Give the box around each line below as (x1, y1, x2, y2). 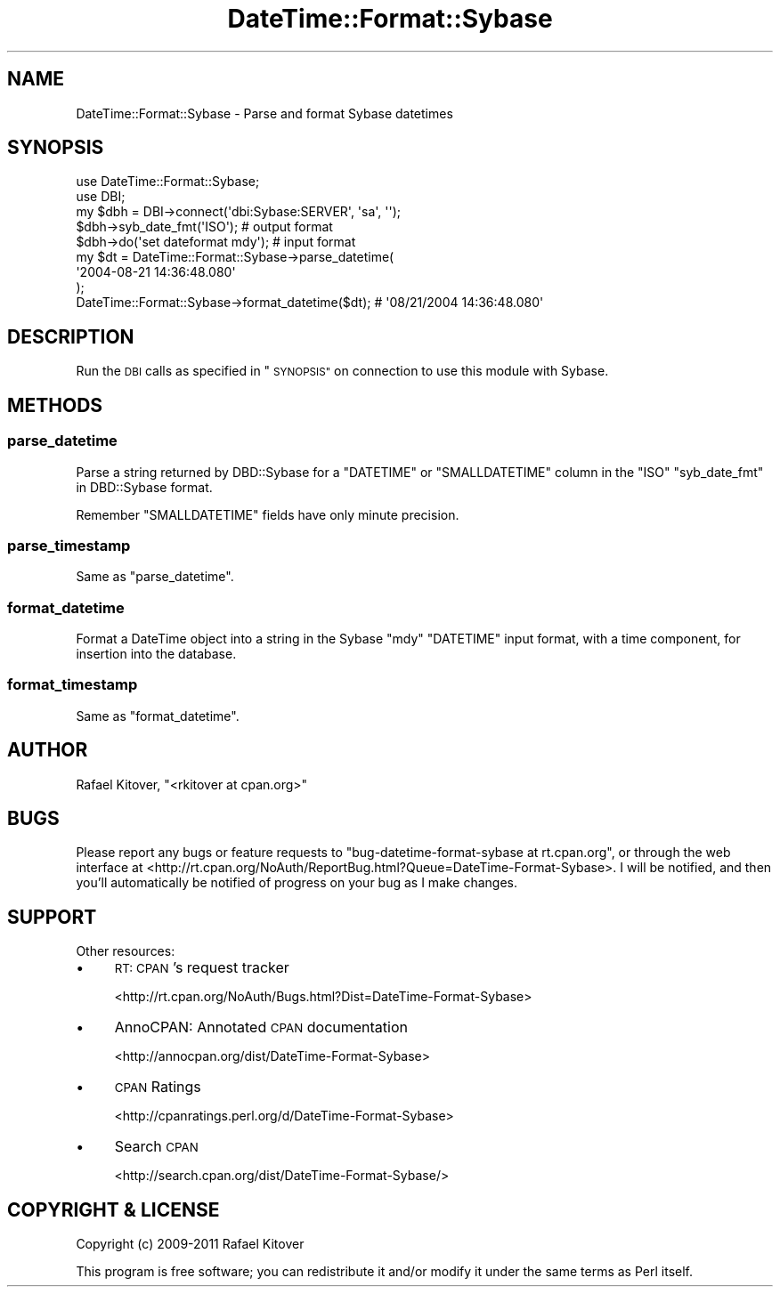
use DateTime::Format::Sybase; (76, 174, 260, 190)
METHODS (7, 393, 103, 417)
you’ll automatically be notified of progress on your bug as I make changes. (76, 875, 518, 891)
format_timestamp (7, 675, 138, 694)
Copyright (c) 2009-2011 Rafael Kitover (76, 1236, 305, 1252)
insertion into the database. (76, 646, 237, 661)
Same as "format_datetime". (76, 708, 240, 724)
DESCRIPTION (7, 325, 134, 348)
